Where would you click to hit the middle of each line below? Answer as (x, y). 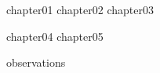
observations (36, 62)
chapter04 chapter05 (55, 36)
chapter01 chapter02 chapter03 (80, 9)
